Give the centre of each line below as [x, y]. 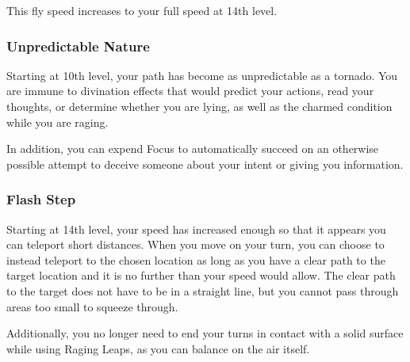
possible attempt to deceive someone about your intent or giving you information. [205, 164]
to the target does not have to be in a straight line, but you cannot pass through [203, 290]
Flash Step [41, 199]
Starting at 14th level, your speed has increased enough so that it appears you [196, 229]
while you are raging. [57, 122]
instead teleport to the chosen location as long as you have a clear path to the [196, 259]
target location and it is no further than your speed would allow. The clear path [201, 275]
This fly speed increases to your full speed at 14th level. [142, 10]
